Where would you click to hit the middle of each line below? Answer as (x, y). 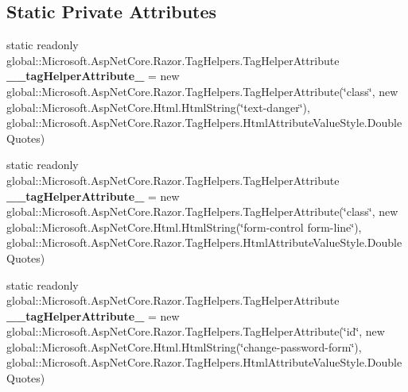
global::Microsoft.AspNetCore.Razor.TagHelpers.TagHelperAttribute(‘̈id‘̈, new (196, 331)
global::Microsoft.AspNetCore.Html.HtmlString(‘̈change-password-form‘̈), (184, 346)
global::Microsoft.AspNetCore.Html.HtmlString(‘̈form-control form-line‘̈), (184, 227)
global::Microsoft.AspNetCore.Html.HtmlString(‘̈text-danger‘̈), (158, 107)
